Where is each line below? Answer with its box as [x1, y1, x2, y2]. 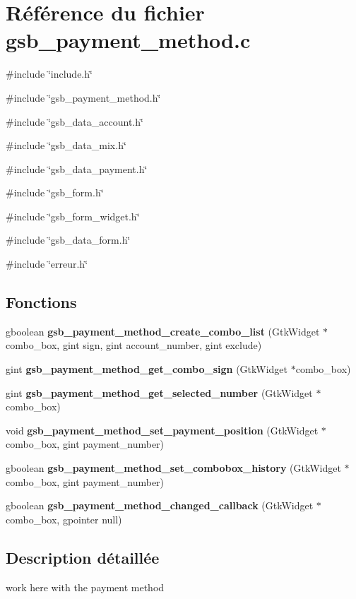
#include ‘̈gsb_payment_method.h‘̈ [6, 90, 161, 105]
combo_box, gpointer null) [6, 511, 122, 526]
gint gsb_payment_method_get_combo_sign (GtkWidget [6, 362, 288, 376]
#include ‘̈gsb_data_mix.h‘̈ [6, 138, 126, 153]
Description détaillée [6, 546, 160, 568]
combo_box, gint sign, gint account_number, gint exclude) [6, 338, 262, 352]
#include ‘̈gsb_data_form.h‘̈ [6, 232, 131, 247]
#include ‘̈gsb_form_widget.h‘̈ [6, 208, 140, 223]
